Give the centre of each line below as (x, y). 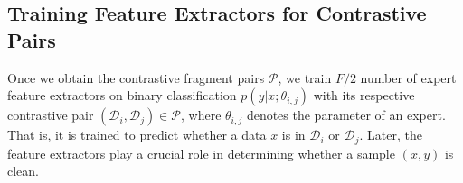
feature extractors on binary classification (122, 95)
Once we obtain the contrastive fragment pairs (136, 77)
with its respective (364, 95)
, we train (305, 77)
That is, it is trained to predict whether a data (137, 135)
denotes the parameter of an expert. (346, 115)
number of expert (408, 77)
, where (201, 115)
